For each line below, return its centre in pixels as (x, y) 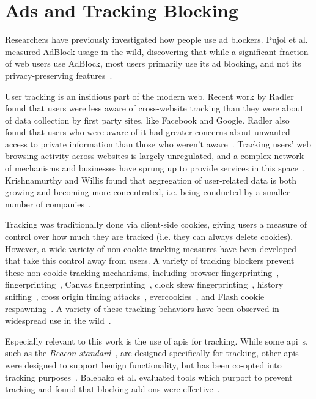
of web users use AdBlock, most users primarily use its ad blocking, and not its (153, 63)
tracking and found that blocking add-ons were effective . (112, 389)
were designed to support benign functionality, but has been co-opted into (143, 364)
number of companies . (48, 203)
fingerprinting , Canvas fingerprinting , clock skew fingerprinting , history (144, 284)
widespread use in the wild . (58, 320)
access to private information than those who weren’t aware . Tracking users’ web (158, 144)
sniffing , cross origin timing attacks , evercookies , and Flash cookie (135, 296)
